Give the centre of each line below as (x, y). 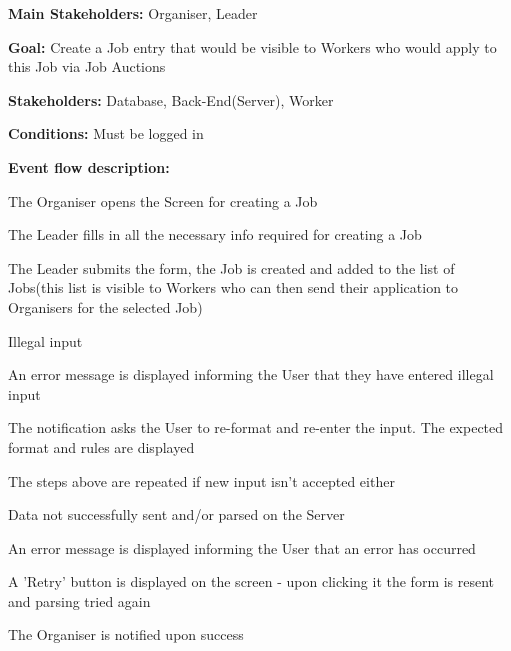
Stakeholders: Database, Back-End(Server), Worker (171, 99)
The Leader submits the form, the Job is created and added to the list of (231, 267)
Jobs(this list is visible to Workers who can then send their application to (233, 287)
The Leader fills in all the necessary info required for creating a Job (215, 234)
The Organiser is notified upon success (126, 634)
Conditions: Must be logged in (106, 133)
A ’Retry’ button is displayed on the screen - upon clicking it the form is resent (251, 581)
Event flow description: (89, 166)
